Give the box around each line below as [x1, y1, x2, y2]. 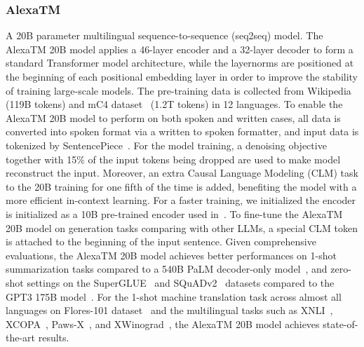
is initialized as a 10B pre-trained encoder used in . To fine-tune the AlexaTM [6, 206, 343, 221]
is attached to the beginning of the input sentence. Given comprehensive [6, 234, 316, 249]
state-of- [323, 316, 358, 331]
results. [38, 330, 69, 345]
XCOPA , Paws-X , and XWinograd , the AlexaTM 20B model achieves [6, 316, 320, 331]
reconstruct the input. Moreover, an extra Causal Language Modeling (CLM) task [6, 165, 358, 180]
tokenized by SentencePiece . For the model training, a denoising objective [6, 137, 327, 152]
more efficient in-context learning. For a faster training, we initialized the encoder [6, 193, 356, 207]
